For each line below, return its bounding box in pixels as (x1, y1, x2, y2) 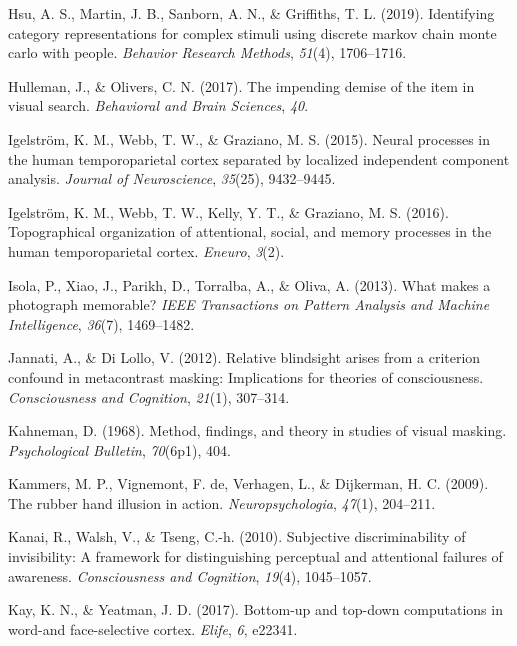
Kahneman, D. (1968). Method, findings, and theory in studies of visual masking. (8, 420, 507, 441)
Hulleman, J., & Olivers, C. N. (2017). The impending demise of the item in (8, 75, 475, 96)
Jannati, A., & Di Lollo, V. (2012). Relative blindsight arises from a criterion (8, 347, 481, 368)
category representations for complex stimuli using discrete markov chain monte (8, 22, 497, 43)
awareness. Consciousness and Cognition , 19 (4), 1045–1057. (8, 565, 372, 586)
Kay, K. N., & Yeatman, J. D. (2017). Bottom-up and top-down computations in (8, 599, 503, 620)
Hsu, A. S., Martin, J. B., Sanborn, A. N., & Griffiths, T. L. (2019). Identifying (8, 3, 495, 23)
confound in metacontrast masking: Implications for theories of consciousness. (8, 366, 484, 387)
